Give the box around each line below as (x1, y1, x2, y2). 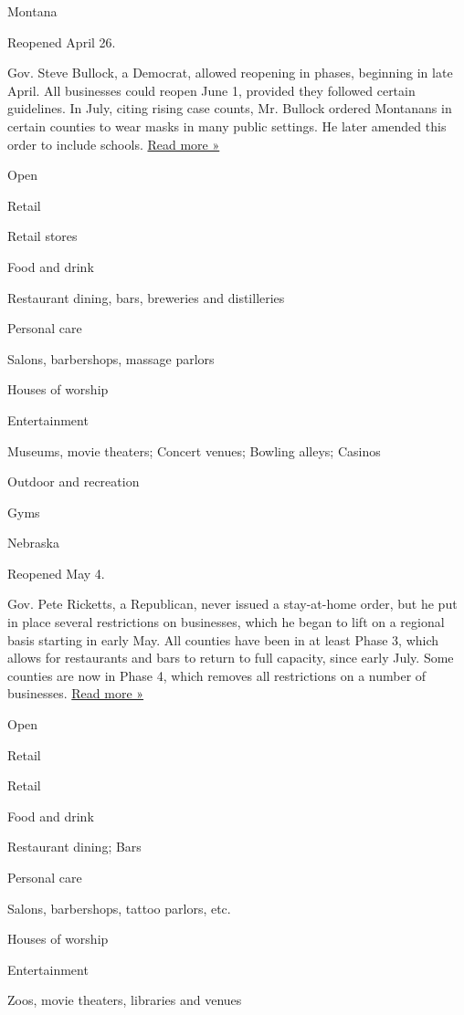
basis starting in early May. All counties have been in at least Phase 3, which (7, 630, 439, 649)
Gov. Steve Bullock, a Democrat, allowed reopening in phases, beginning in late (7, 63, 453, 82)
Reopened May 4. (7, 563, 105, 582)
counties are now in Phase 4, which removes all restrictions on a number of (7, 665, 427, 685)
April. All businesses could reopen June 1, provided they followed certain (7, 80, 416, 99)
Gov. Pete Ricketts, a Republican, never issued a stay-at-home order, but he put (7, 594, 458, 613)
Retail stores (7, 226, 78, 246)
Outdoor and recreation (7, 472, 140, 491)
